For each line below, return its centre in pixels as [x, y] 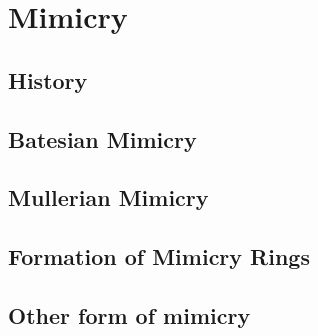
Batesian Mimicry [102, 138]
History [48, 79]
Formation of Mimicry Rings [159, 256]
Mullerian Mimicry [108, 197]
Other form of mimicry [129, 314]
